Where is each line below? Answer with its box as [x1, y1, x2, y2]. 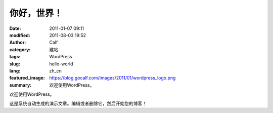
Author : [9, 40, 26, 46]
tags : [9, 54, 21, 60]
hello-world [49, 61, 73, 67]
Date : [9, 25, 21, 31]
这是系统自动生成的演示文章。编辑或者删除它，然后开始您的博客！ [9, 100, 147, 106]
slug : [9, 61, 20, 67]
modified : [9, 32, 30, 38]
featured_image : [9, 75, 45, 81]
